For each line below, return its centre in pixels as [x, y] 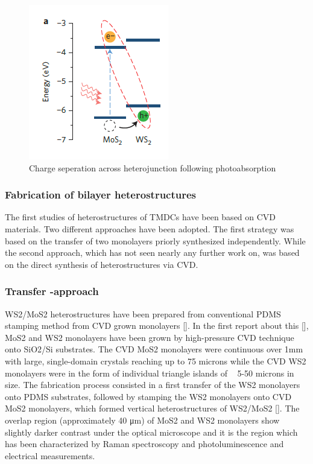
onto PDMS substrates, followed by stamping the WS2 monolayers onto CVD [148, 396]
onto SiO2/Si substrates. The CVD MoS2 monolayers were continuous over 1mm [154, 349]
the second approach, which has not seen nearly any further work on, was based [152, 253]
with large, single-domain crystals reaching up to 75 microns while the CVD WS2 [156, 361]
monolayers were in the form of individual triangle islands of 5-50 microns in [150, 373]
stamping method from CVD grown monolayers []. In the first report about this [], [157, 326]
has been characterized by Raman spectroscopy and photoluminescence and [144, 444]
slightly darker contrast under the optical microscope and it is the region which [151, 432]
